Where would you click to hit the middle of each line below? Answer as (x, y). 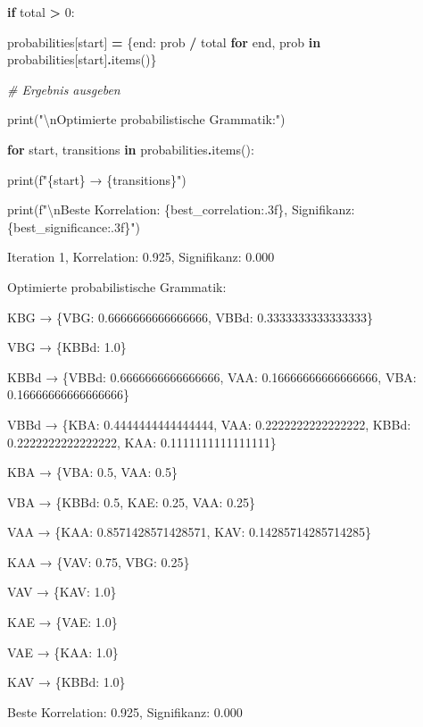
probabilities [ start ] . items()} (82, 59)
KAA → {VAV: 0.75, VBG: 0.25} (99, 561)
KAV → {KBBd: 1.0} (66, 682)
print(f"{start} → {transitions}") (97, 179)
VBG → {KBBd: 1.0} (67, 347)
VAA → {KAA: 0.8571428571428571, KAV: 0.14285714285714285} (189, 532)
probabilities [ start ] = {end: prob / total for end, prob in (164, 42)
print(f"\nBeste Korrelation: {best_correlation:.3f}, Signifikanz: (181, 209)
